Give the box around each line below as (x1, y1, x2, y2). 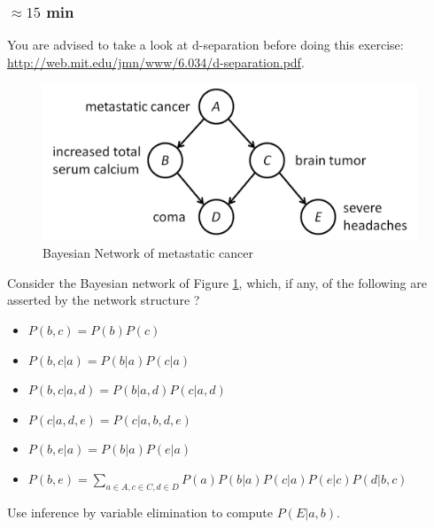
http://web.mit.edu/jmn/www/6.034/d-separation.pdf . (7, 52, 305, 71)
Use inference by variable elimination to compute (7, 502, 273, 521)
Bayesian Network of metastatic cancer (43, 244, 253, 262)
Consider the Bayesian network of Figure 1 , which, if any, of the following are (7, 273, 427, 291)
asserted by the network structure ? (7, 291, 200, 309)
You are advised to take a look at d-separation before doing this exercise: (7, 35, 404, 54)
